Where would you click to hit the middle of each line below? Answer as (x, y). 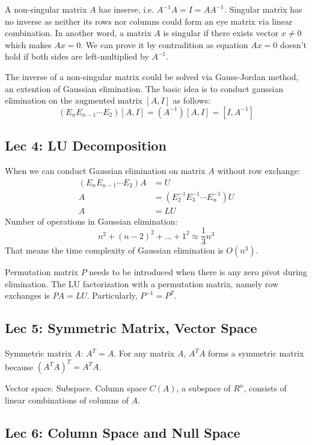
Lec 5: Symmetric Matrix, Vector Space (131, 328)
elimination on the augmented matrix (74, 100)
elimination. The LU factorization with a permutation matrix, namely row (142, 283)
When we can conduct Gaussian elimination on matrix (105, 170)
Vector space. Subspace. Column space (76, 388)
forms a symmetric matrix (256, 353)
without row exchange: (259, 170)
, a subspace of (203, 388)
